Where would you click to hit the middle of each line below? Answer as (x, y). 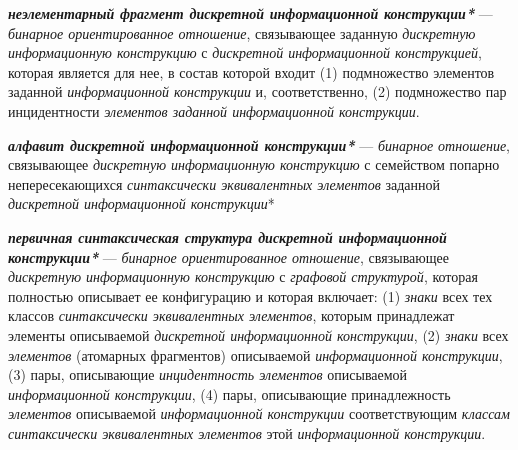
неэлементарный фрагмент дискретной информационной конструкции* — (250, 13)
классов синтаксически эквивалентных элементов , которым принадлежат (231, 315)
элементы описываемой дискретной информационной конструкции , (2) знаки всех (258, 334)
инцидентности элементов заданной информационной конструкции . (214, 110)
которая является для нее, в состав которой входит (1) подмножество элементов (251, 71)
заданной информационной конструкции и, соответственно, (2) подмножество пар (257, 91)
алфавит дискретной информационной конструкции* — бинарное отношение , (259, 144)
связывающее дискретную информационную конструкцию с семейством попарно (254, 164)
